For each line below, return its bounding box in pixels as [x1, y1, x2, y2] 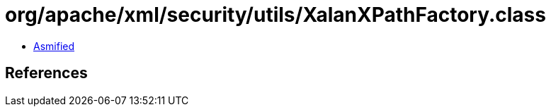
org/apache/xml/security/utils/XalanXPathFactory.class [5, 3, 546, 27]
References [5, 64, 88, 82]
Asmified [33, 39, 75, 52]
